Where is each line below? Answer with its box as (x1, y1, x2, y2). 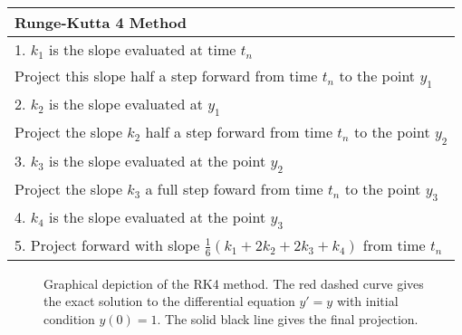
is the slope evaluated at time (48, 39, 236, 60)
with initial (336, 292, 399, 311)
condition (43, 309, 95, 328)
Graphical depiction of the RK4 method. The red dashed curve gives (43, 273, 424, 292)
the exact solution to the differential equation (43, 292, 295, 311)
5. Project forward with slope (14, 234, 200, 256)
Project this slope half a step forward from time (14, 65, 318, 86)
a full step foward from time (145, 177, 323, 199)
